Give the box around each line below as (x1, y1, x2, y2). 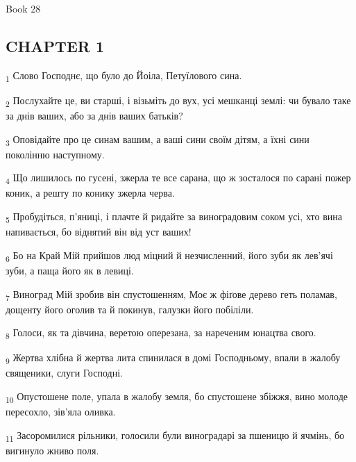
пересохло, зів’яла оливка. (6, 404, 116, 419)
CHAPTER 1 (6, 35, 105, 56)
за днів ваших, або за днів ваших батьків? (6, 108, 183, 123)
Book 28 (6, 1, 41, 15)
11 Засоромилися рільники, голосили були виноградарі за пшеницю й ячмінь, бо (6, 427, 345, 444)
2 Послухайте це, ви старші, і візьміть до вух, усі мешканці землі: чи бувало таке (6, 92, 351, 109)
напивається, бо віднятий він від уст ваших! (6, 224, 192, 239)
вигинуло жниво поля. (6, 443, 99, 457)
